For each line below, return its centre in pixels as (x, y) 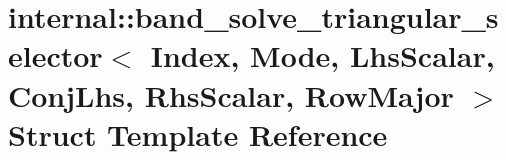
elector (55, 55)
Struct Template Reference (198, 133)
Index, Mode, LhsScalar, (322, 55)
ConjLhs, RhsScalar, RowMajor (231, 94)
